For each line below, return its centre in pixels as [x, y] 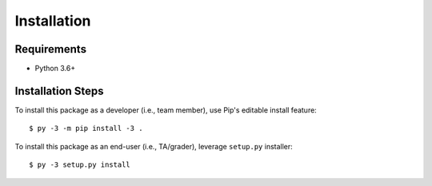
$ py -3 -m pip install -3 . [86, 129]
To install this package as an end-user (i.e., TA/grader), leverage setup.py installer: [154, 146]
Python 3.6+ [55, 69]
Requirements [51, 49]
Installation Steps [59, 91]
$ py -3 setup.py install [80, 165]
